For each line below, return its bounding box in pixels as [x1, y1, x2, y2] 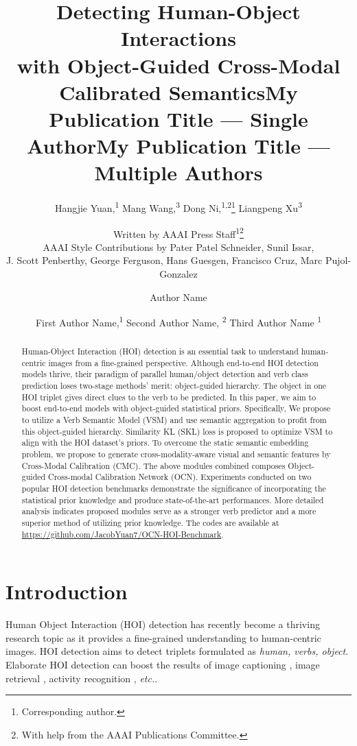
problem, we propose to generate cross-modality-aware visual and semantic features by [21, 448, 331, 460]
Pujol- [325, 253, 352, 267]
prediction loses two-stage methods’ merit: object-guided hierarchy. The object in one [21, 380, 327, 392]
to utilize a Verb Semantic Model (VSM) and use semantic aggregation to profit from [21, 414, 327, 426]
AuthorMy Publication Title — [27, 132, 330, 160]
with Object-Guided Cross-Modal [16, 51, 341, 79]
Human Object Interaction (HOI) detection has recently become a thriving [5, 617, 320, 631]
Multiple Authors [94, 158, 263, 186]
